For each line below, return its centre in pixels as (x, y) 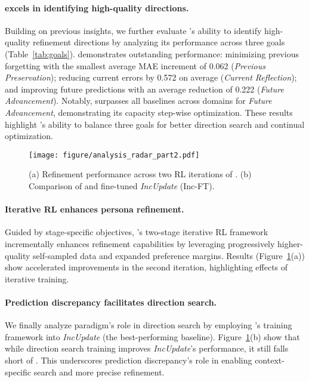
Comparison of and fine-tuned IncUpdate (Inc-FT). (122, 185)
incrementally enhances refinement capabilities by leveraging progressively (140, 243)
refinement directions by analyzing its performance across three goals (159, 42)
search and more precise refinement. (99, 372)
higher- (290, 243)
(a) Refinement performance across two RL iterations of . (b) (140, 174)
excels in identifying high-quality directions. (97, 7)
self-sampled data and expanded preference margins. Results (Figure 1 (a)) (169, 255)
